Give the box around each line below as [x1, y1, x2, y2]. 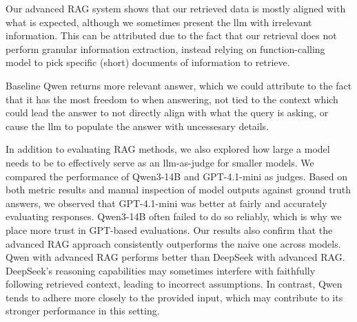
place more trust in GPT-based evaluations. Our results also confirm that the [6, 222, 333, 237]
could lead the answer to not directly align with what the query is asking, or [6, 105, 329, 120]
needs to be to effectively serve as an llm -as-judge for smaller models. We [6, 155, 314, 169]
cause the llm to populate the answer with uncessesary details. [6, 118, 269, 133]
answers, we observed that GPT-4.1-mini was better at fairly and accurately [6, 195, 327, 210]
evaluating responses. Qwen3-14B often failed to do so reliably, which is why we [6, 209, 342, 224]
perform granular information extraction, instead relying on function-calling [6, 41, 325, 56]
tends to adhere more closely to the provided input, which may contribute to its [6, 290, 343, 304]
